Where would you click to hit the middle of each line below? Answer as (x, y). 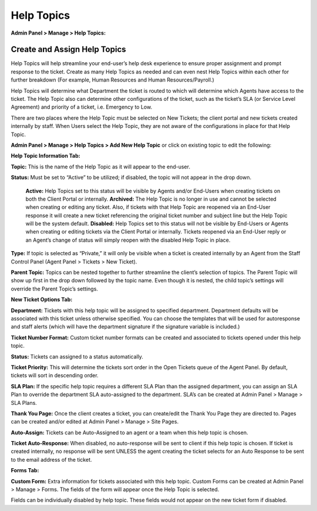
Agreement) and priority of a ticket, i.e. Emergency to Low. (82, 107)
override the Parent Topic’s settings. (54, 289)
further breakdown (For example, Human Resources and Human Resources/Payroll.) (112, 80)
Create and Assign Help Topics (68, 50)
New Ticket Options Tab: (42, 300)
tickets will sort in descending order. (55, 375)
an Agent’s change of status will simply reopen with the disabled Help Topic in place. (128, 240)
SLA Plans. (24, 402)
